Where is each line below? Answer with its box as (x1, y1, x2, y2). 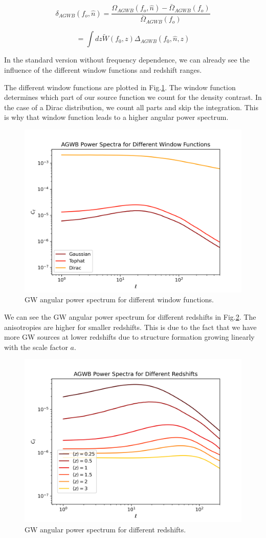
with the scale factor (4, 341, 68, 352)
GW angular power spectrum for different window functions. (25, 294, 214, 305)
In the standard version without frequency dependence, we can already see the (4, 54, 250, 65)
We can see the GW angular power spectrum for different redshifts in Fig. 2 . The (4, 312, 256, 322)
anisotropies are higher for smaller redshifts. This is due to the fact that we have (4, 321, 257, 332)
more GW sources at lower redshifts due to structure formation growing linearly (4, 332, 255, 342)
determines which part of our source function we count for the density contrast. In (4, 92, 262, 102)
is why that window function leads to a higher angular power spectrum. (4, 112, 229, 122)
